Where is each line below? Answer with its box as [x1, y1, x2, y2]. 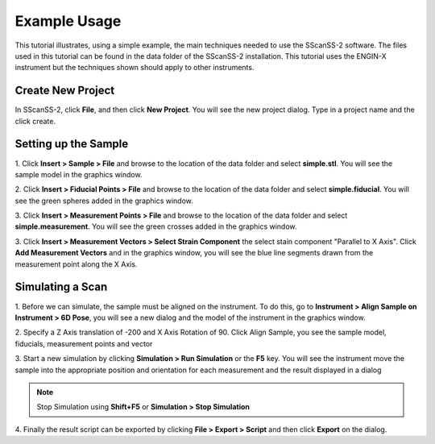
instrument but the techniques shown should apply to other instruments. [14, 63, 255, 73]
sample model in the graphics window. [14, 169, 143, 179]
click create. [14, 116, 56, 126]
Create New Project [14, 84, 115, 98]
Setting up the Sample [14, 137, 129, 151]
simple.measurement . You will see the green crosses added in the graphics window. [14, 222, 297, 231]
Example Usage [14, 12, 122, 30]
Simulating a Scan [14, 280, 108, 294]
